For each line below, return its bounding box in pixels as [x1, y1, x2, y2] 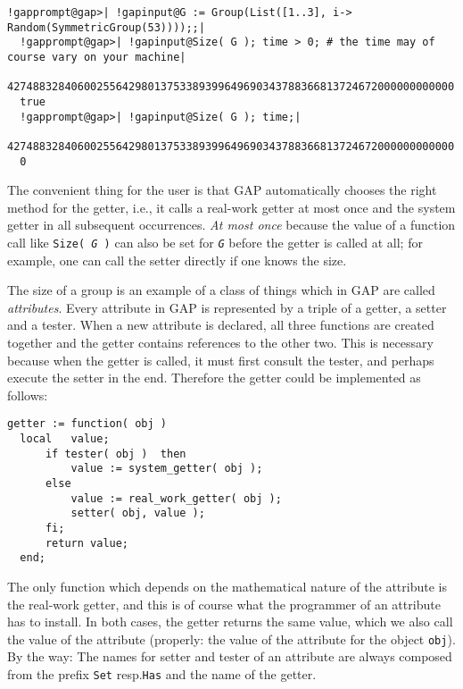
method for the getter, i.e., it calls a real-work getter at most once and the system [7, 197, 456, 216]
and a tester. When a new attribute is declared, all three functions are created [7, 315, 434, 334]
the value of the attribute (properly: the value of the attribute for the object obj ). [7, 629, 456, 648]
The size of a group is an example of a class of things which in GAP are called [7, 281, 435, 299]
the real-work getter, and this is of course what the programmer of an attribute [7, 594, 441, 613]
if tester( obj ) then [45, 447, 186, 460]
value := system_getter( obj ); [70, 462, 263, 475]
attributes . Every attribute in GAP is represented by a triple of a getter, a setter [7, 298, 447, 316]
